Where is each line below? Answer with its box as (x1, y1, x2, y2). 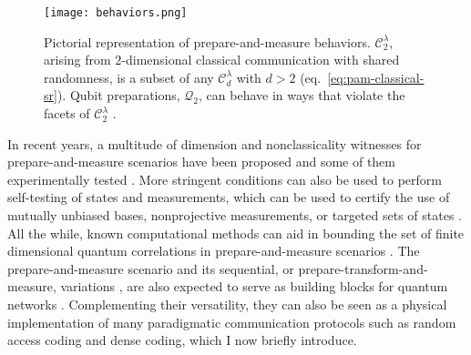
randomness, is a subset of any (44, 67, 214, 86)
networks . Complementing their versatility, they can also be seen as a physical (7, 294, 447, 313)
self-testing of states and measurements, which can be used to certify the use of (7, 188, 450, 207)
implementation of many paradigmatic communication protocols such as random (7, 312, 456, 331)
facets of (44, 104, 90, 123)
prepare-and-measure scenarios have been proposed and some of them (7, 152, 395, 171)
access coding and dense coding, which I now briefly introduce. (7, 330, 357, 350)
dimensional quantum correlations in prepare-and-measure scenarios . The (7, 241, 420, 260)
